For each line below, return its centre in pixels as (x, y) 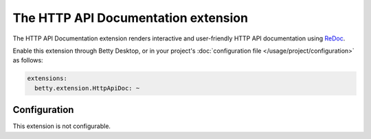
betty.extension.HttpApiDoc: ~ (87, 88)
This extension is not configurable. (62, 126)
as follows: (28, 60)
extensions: (47, 78)
